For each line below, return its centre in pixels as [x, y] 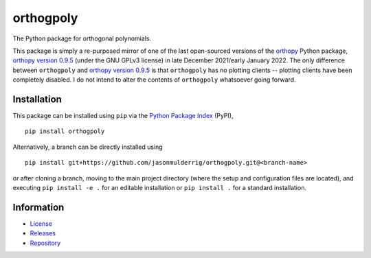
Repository [45, 243]
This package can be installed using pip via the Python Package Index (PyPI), [123, 116]
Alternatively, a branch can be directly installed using [88, 147]
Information [38, 207]
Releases [43, 233]
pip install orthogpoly [65, 131]
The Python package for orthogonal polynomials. [82, 38]
